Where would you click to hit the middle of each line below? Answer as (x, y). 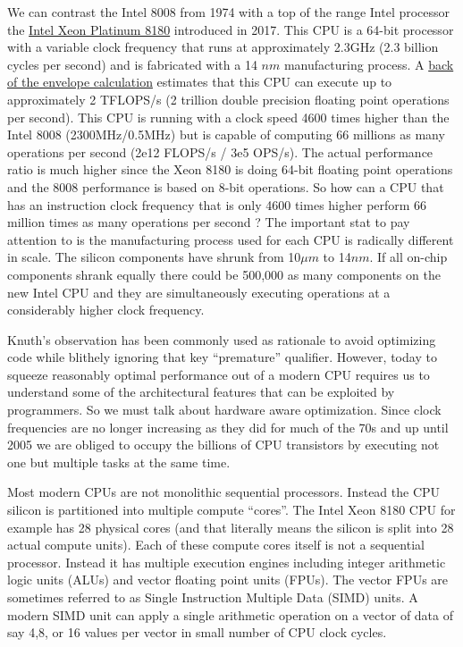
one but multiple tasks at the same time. (119, 462)
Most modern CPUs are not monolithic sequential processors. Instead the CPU (224, 492)
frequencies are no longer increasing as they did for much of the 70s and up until (228, 427)
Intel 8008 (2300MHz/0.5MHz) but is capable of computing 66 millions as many (226, 134)
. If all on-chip (408, 257)
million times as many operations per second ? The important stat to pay (209, 222)
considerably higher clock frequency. (106, 310)
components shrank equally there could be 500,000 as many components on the (224, 274)
